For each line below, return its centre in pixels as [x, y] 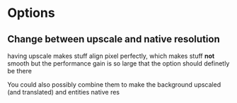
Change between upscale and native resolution [114, 39]
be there [19, 71]
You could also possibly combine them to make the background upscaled [114, 85]
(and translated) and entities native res [64, 92]
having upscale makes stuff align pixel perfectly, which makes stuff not [111, 56]
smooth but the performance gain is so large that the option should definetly [118, 63]
